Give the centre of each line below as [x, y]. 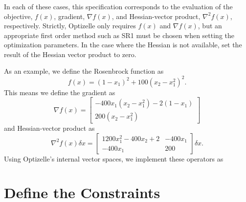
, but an [210, 26]
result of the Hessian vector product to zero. [70, 54]
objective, [18, 16]
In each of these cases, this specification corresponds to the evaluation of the [118, 6]
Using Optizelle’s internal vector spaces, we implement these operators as [114, 158]
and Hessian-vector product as [49, 128]
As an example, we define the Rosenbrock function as [84, 71]
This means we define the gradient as [60, 92]
